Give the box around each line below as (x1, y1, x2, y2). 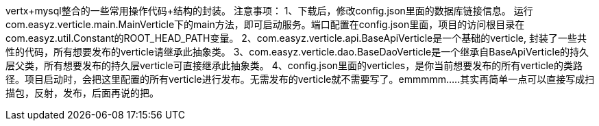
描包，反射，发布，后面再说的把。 (5, 87, 159, 99)
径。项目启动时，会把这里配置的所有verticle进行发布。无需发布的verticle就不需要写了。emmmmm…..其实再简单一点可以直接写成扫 (5, 73, 595, 85)
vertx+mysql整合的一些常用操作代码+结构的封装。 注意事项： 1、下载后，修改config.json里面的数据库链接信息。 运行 (5, 5, 533, 16)
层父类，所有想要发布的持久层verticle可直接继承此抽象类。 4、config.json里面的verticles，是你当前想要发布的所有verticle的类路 (5, 60, 583, 71)
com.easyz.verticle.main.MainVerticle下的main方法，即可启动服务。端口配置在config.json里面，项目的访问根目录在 (5, 18, 525, 30)
